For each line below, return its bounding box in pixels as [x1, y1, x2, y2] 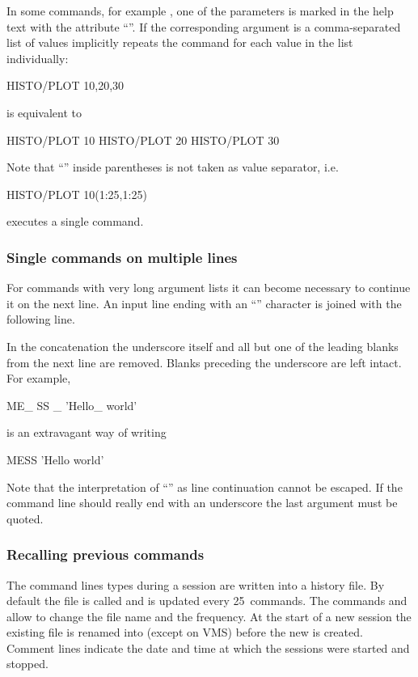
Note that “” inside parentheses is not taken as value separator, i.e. [6, 159, 339, 176]
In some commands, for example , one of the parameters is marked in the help [6, 2, 394, 19]
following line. [6, 311, 75, 328]
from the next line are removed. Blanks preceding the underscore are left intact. [6, 353, 402, 370]
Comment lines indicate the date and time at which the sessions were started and [6, 639, 410, 656]
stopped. [6, 655, 49, 672]
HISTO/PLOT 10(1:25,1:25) [6, 185, 147, 202]
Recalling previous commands [6, 544, 205, 565]
